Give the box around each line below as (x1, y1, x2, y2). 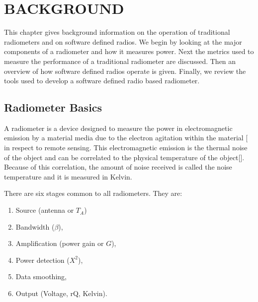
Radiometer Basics (4, 100, 102, 115)
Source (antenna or (15, 205, 74, 215)
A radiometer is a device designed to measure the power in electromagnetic (4, 122, 233, 133)
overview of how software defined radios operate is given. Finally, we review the (4, 65, 246, 76)
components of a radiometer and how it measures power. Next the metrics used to (4, 46, 254, 57)
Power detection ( (15, 254, 70, 265)
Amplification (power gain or (15, 238, 104, 248)
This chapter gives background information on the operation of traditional (4, 27, 230, 37)
